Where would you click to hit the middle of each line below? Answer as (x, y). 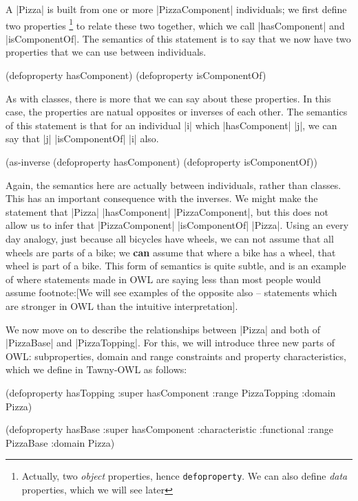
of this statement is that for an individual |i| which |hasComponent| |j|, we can (171, 125)
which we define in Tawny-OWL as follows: (96, 369)
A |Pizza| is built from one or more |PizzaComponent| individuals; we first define (176, 9)
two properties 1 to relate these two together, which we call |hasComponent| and (175, 24)
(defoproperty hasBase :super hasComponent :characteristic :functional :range (170, 429)
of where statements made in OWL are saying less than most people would (164, 279)
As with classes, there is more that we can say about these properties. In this (168, 98)
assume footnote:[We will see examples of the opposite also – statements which (171, 292)
